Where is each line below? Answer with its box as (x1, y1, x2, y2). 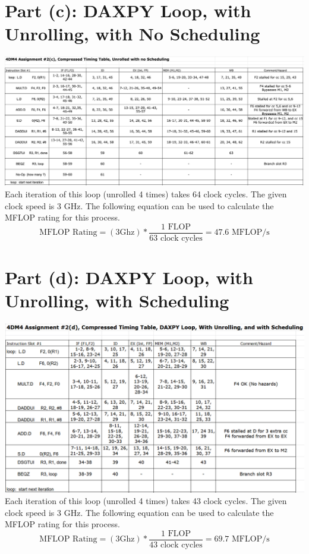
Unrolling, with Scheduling (5, 288, 229, 313)
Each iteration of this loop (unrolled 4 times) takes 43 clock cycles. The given (5, 495, 287, 507)
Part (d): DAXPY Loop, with (5, 265, 254, 289)
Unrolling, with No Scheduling (5, 21, 260, 46)
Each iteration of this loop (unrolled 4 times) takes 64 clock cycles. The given (5, 187, 287, 200)
